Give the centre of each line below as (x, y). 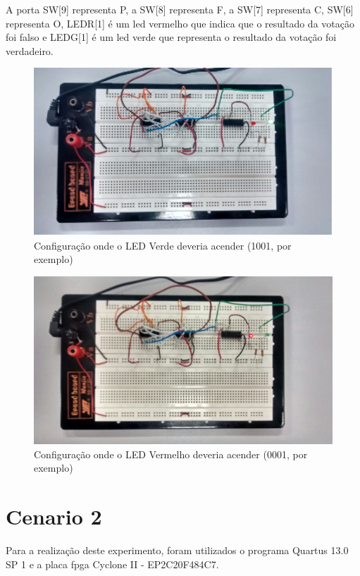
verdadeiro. (30, 50)
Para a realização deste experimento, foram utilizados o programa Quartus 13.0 (177, 550)
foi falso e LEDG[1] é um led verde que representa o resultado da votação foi (171, 37)
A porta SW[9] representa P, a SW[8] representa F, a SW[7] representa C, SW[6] (180, 9)
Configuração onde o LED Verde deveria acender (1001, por (163, 245)
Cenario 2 (54, 516)
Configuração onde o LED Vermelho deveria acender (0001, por (171, 454)
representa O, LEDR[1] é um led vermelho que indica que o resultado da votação (180, 23)
